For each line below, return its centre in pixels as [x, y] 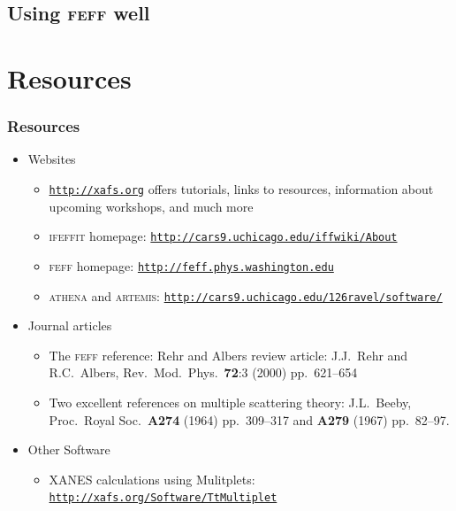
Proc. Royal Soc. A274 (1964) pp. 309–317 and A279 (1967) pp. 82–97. [249, 419]
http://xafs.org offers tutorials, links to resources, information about [241, 188]
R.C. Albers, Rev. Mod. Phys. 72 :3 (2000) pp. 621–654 [203, 372]
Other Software [69, 449]
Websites [52, 159]
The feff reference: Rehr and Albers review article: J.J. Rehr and [228, 355]
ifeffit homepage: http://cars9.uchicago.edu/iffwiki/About [223, 236]
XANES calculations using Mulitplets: [152, 479]
